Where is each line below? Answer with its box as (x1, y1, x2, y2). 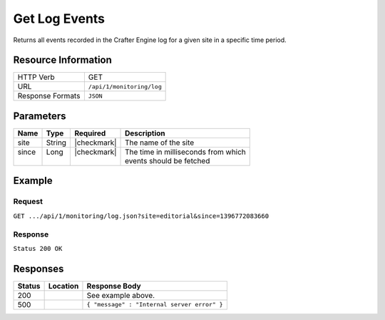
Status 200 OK (13, 244, 63, 252)
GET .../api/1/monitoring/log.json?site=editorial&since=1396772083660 (13, 212, 269, 220)
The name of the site (125, 138, 195, 148)
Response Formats (17, 91, 81, 101)
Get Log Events (13, 11, 106, 26)
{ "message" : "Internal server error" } (86, 301, 224, 309)
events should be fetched (125, 155, 210, 165)
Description (125, 128, 165, 138)
